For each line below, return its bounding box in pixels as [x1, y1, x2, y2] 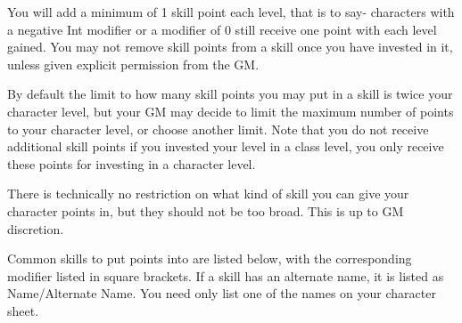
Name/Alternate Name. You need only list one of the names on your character [7, 284, 436, 303]
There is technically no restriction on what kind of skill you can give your [7, 184, 409, 203]
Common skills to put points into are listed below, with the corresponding [7, 249, 412, 268]
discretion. [7, 219, 64, 238]
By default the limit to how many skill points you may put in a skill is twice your [7, 85, 453, 103]
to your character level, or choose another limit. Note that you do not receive [7, 119, 429, 138]
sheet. [7, 301, 39, 319]
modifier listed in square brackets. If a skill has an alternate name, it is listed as [7, 266, 444, 285]
